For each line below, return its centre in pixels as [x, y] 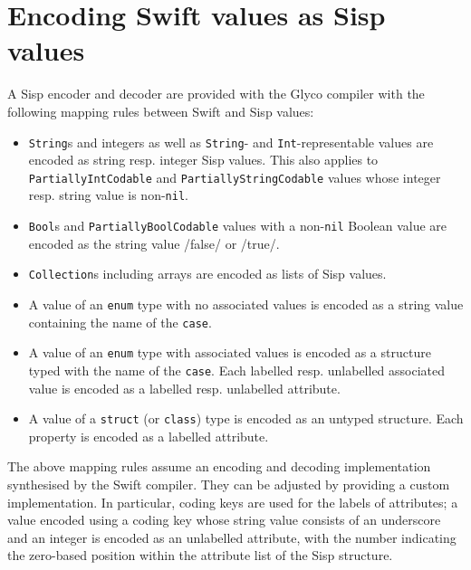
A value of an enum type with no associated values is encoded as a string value [246, 304]
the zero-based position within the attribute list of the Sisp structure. [200, 555]
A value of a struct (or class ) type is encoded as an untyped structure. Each [246, 418]
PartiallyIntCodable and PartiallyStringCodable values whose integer [235, 177]
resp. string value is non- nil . [108, 195]
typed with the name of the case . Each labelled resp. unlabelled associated [237, 370]
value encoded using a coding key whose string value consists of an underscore [224, 520]
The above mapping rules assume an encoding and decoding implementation [219, 466]
